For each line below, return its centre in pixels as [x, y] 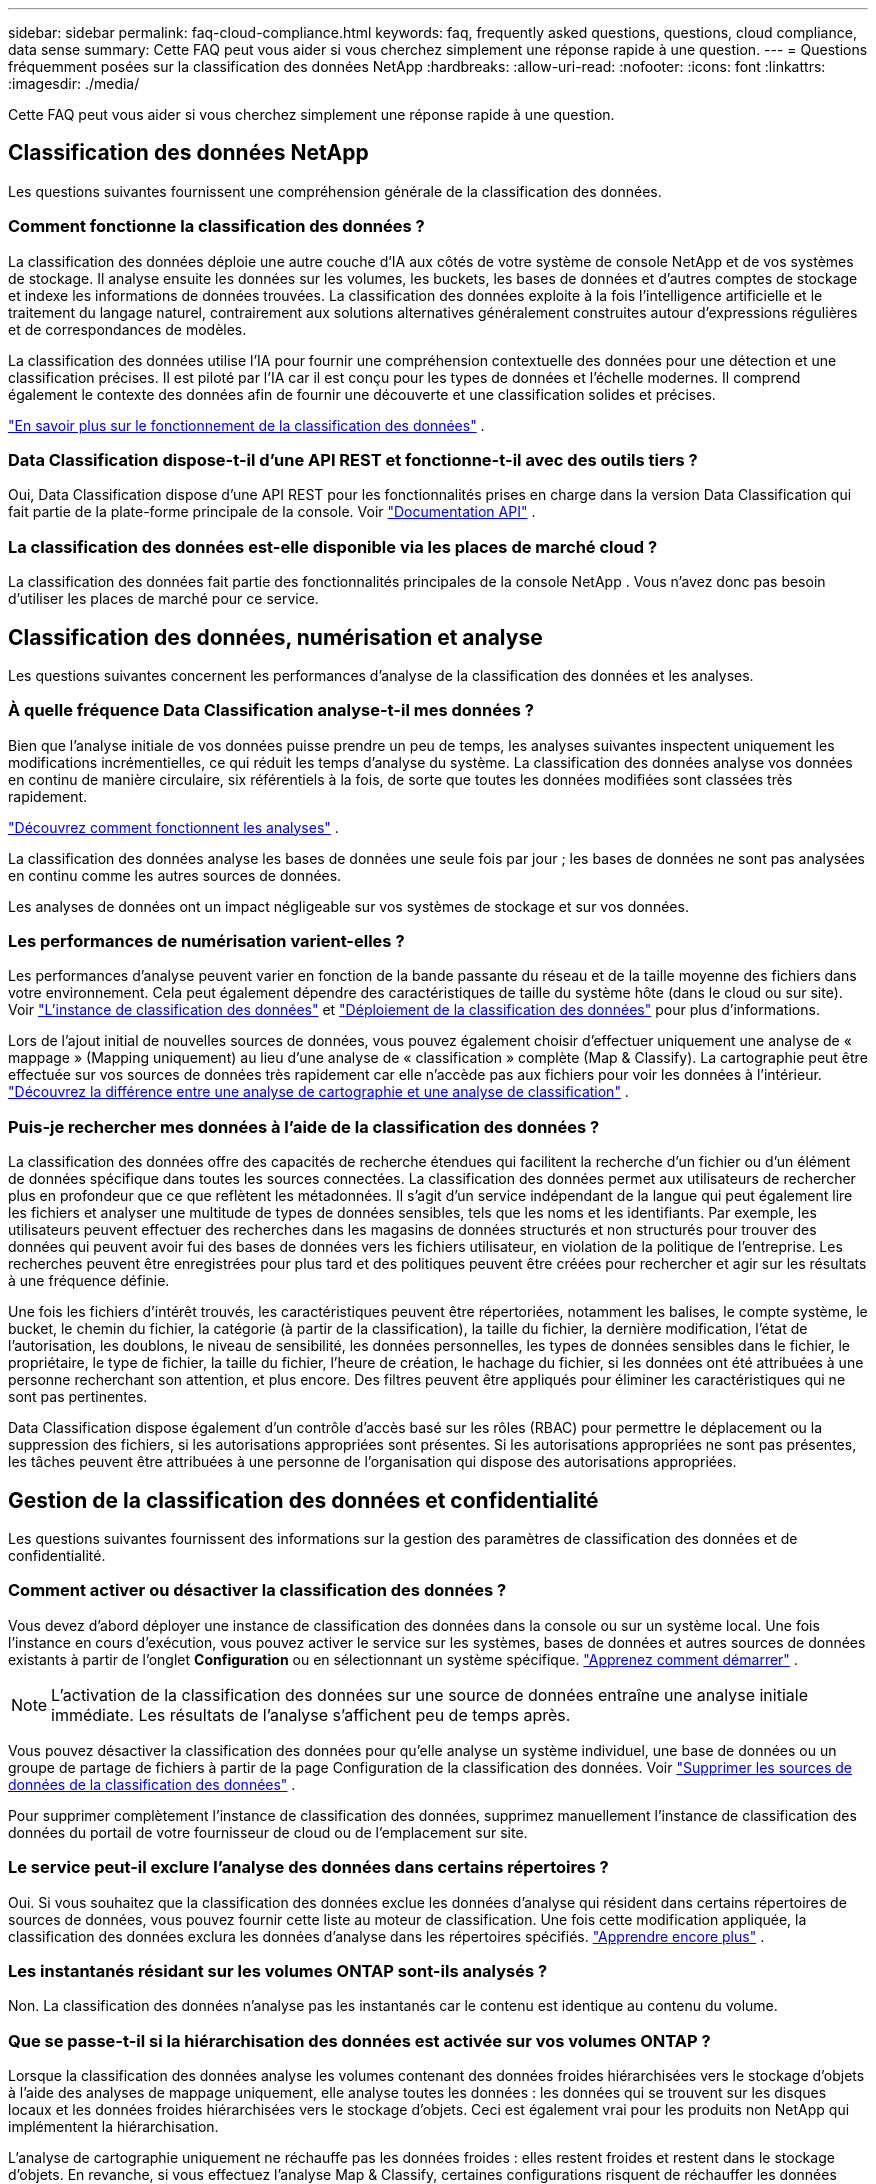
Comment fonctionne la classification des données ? [216, 226]
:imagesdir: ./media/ [74, 83]
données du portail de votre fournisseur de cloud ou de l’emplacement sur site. [268, 1832]
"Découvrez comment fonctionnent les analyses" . [173, 827]
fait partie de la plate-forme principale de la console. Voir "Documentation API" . [272, 512]
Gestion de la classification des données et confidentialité [303, 1500]
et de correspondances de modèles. [127, 329]
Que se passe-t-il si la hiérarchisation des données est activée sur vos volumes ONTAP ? [359, 2040]
